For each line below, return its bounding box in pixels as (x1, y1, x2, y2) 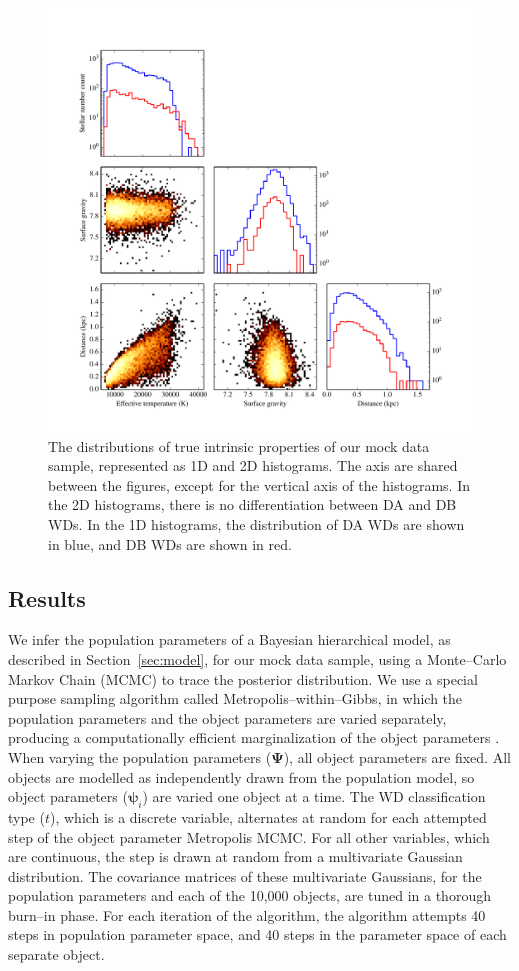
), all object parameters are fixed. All (283, 746, 511, 767)
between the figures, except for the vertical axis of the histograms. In (48, 474, 470, 495)
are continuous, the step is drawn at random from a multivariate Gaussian (8, 846, 463, 867)
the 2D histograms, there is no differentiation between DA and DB (48, 494, 457, 515)
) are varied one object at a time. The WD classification (142, 786, 486, 807)
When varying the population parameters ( (8, 746, 272, 767)
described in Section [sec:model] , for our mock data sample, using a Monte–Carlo (8, 648, 507, 669)
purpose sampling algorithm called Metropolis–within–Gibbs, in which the (8, 688, 463, 709)
